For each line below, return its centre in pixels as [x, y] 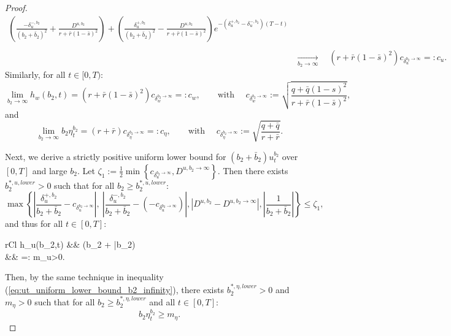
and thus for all [34, 223]
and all [162, 301]
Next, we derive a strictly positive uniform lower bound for [116, 156]
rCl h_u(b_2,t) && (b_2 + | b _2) [70, 244]
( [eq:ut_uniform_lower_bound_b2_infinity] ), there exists [114, 289]
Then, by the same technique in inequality [84, 277]
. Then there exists [253, 170]
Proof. [16, 7]
